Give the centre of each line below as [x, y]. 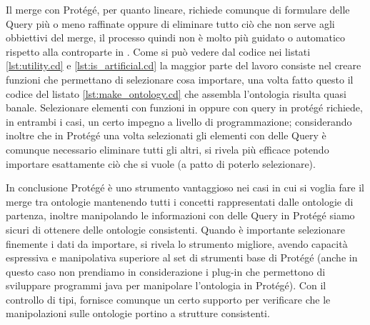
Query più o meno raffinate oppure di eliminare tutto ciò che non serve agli [170, 23]
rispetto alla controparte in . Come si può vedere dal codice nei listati [158, 51]
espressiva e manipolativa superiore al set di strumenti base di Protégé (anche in [182, 257]
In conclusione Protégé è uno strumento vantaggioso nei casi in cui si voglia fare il [185, 187]
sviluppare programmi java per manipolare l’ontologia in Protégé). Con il [166, 285]
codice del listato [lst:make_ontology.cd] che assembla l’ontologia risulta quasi [176, 93]
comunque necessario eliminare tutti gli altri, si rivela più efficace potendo [167, 149]
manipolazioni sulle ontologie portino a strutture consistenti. [138, 313]
